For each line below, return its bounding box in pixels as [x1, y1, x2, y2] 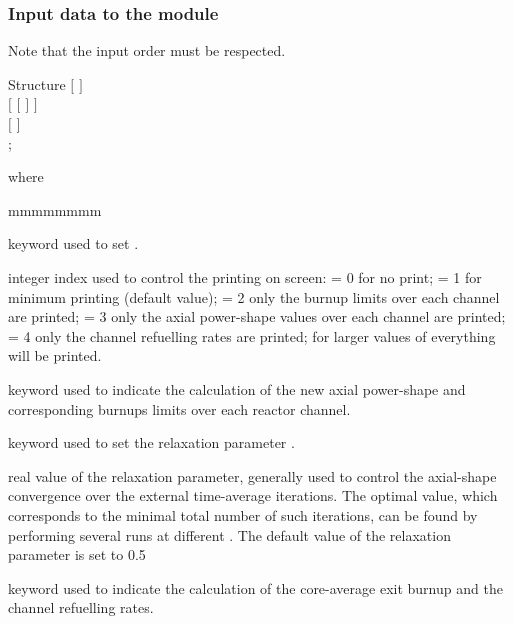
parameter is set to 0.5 [8, 544, 146, 565]
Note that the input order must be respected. [8, 40, 286, 61]
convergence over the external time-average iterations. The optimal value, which [8, 485, 498, 506]
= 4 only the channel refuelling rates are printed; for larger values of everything [8, 325, 496, 346]
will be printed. [8, 345, 102, 366]
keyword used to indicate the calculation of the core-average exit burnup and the [8, 577, 503, 598]
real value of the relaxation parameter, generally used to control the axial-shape [8, 465, 497, 486]
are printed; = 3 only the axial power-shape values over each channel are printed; [8, 306, 506, 327]
